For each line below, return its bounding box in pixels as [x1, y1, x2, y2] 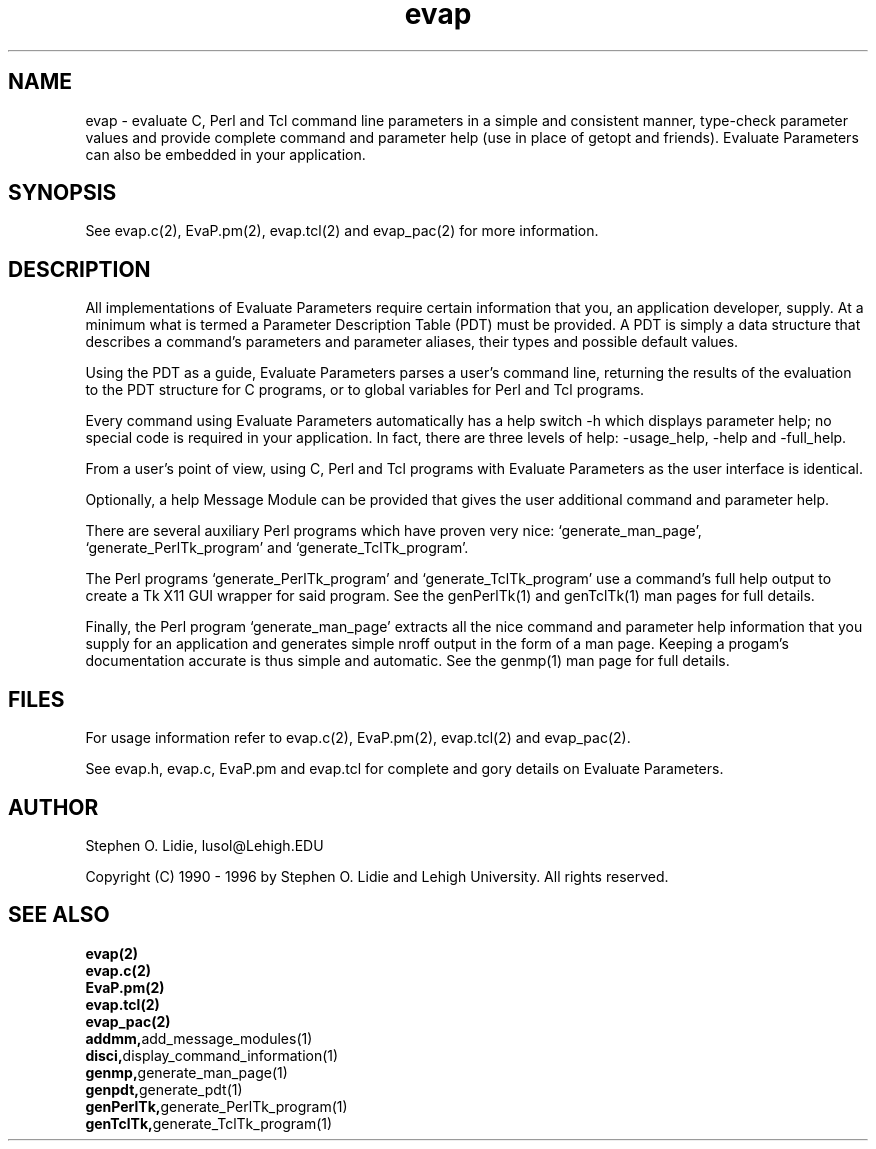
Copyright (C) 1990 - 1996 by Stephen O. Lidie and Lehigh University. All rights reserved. [85, 867, 669, 885]
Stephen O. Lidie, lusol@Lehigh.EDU [85, 836, 324, 854]
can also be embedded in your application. [85, 145, 366, 163]
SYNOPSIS [8, 180, 117, 206]
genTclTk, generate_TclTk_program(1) [85, 1114, 333, 1132]
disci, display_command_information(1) [85, 1046, 339, 1064]
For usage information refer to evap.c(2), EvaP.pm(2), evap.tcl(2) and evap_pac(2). [85, 729, 631, 747]
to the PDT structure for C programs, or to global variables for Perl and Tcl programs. [85, 381, 645, 399]
